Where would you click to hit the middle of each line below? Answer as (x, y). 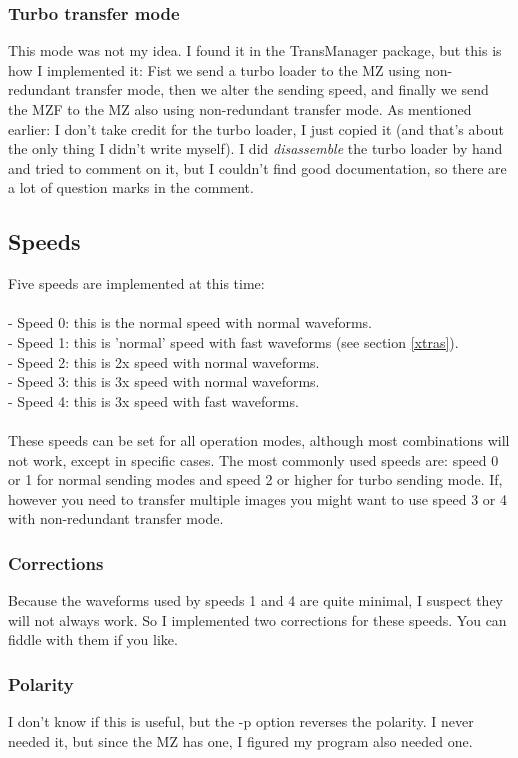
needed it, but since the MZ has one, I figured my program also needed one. (240, 740)
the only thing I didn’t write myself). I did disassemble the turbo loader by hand (255, 148)
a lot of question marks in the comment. (131, 187)
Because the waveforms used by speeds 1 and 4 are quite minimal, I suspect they (256, 600)
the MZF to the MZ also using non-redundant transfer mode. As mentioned (240, 109)
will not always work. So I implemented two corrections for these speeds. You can (257, 619)
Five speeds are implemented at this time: (136, 283)
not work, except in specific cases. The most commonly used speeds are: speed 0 (253, 459)
